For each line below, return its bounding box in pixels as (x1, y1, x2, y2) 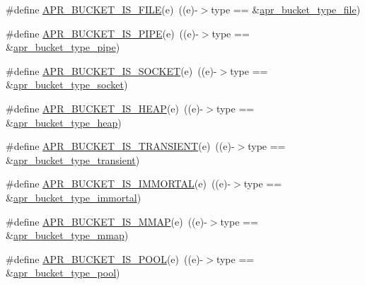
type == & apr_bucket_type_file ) (211, 2, 361, 16)
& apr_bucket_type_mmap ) (6, 228, 129, 243)
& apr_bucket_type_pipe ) (6, 40, 120, 54)
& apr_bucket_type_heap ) (6, 115, 122, 129)
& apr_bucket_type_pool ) (6, 265, 120, 280)
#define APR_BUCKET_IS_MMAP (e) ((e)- (6, 214, 207, 228)
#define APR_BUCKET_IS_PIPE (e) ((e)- (6, 25, 199, 40)
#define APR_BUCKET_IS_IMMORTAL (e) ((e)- (6, 176, 231, 191)
